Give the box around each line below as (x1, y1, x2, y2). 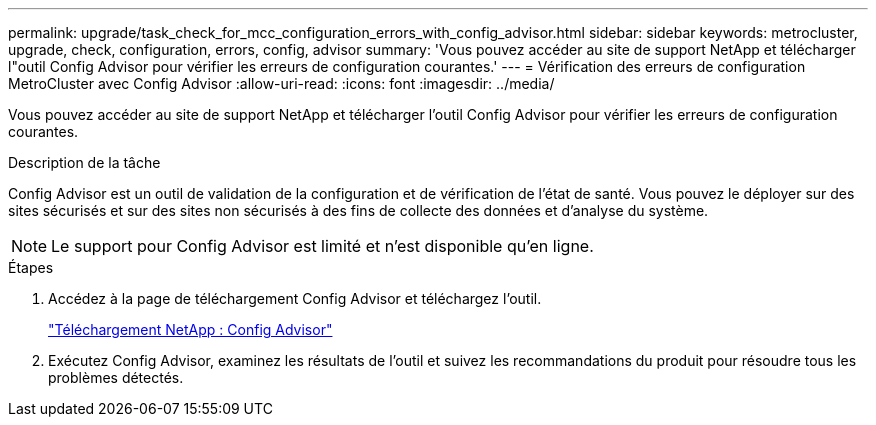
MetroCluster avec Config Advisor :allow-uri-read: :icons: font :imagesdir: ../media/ (8, 75, 555, 92)
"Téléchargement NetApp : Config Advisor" (48, 321, 333, 338)
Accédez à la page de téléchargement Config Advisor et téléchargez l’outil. (48, 290, 542, 307)
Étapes (8, 259, 54, 276)
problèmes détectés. (48, 369, 184, 386)
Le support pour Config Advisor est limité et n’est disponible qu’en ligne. (51, 236, 594, 256)
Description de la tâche (8, 154, 161, 171)
